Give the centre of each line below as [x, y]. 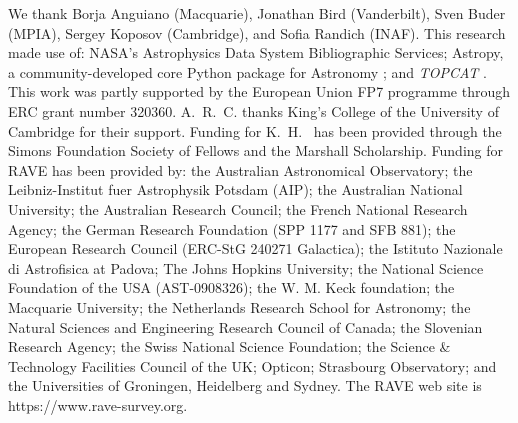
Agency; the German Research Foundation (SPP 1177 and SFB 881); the [232, 228]
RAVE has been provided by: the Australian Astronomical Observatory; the [240, 169]
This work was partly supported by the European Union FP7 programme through [259, 91]
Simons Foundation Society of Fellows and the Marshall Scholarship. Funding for [255, 150]
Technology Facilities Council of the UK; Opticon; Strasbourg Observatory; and [252, 365]
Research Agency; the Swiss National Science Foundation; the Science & [229, 346]
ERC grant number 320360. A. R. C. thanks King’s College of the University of [253, 110]
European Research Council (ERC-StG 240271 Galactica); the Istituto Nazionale [255, 248]
